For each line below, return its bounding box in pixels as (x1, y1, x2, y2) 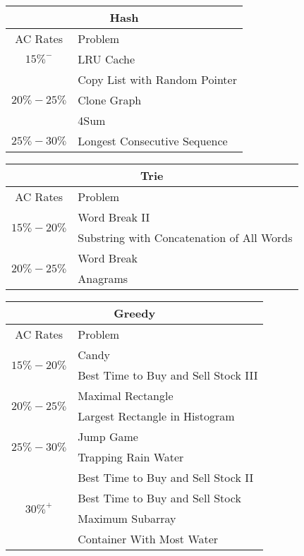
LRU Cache (78, 51, 135, 67)
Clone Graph (78, 92, 142, 108)
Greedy (114, 305, 156, 321)
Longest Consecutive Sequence (78, 133, 228, 149)
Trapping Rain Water (78, 449, 184, 465)
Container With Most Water (78, 531, 219, 547)
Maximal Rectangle (78, 387, 174, 404)
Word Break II (78, 209, 150, 225)
